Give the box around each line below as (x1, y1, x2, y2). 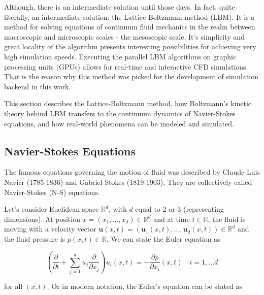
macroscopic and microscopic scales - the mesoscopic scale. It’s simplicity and (4, 31, 245, 42)
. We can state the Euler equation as (106, 233, 220, 244)
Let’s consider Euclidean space (4, 204, 99, 214)
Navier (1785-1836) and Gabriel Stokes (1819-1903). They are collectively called (4, 176, 252, 187)
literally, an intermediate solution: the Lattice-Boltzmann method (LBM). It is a (4, 11, 255, 22)
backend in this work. (4, 81, 71, 91)
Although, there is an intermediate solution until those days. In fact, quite (4, 2, 235, 12)
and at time (153, 213, 190, 224)
